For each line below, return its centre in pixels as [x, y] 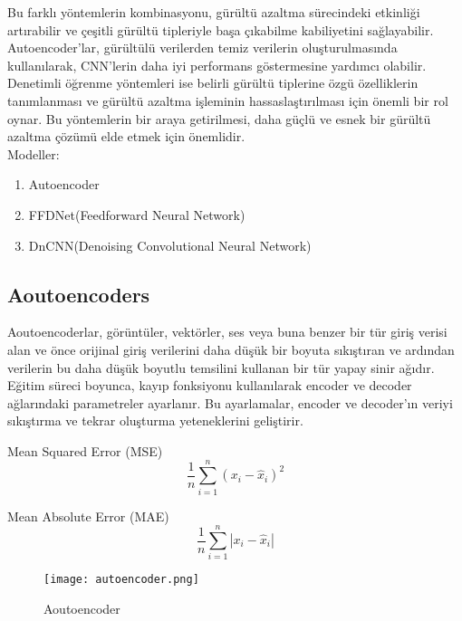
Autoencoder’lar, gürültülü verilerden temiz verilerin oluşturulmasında [202, 48]
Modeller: [34, 153]
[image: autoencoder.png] [121, 580]
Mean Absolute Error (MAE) [88, 516]
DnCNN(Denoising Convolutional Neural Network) [170, 245]
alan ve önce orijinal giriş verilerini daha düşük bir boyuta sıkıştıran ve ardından [231, 349]
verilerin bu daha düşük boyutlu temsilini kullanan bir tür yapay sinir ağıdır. [221, 367]
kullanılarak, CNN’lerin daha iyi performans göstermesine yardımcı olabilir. [217, 65]
